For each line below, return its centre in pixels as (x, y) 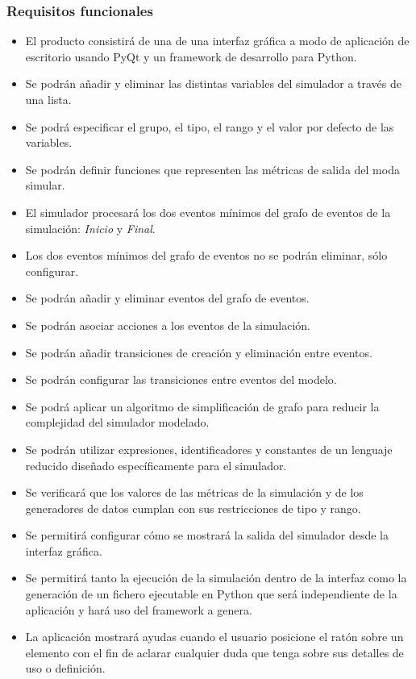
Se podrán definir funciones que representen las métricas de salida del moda (212, 169)
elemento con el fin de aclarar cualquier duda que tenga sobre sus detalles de (214, 652)
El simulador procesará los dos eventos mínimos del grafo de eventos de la (208, 212)
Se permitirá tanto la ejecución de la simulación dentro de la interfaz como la (216, 578)
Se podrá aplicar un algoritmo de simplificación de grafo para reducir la (202, 406)
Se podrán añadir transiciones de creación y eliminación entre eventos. (199, 352)
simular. (45, 185)
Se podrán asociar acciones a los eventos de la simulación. (168, 325)
